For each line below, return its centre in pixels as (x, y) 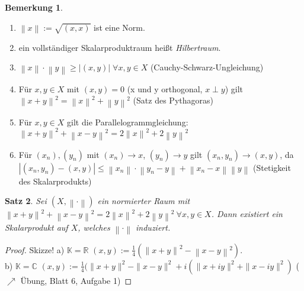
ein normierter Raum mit (144, 201)
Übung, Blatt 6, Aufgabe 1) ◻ (76, 280)
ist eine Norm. (119, 27)
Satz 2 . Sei (26, 201)
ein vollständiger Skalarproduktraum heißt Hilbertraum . (120, 47)
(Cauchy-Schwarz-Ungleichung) (207, 67)
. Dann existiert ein (247, 214)
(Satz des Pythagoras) (173, 100)
